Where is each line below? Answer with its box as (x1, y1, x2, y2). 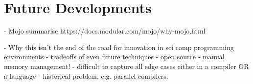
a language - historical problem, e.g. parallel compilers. (4, 70, 168, 81)
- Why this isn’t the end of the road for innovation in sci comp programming (4, 42, 234, 52)
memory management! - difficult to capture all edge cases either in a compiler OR (4, 61, 249, 71)
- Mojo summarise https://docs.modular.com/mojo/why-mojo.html (4, 26, 206, 36)
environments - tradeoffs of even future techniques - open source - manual (4, 51, 225, 62)
